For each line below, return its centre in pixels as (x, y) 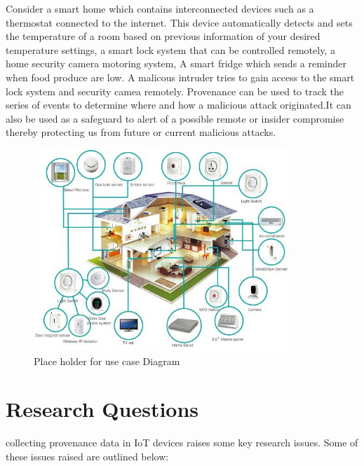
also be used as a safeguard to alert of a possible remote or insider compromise (175, 118)
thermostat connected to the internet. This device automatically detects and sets (179, 22)
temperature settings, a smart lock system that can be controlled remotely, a (170, 49)
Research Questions (102, 409)
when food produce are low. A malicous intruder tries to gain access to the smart (180, 77)
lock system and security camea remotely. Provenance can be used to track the (175, 91)
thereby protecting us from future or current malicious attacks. (141, 132)
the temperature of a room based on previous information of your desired (163, 36)
